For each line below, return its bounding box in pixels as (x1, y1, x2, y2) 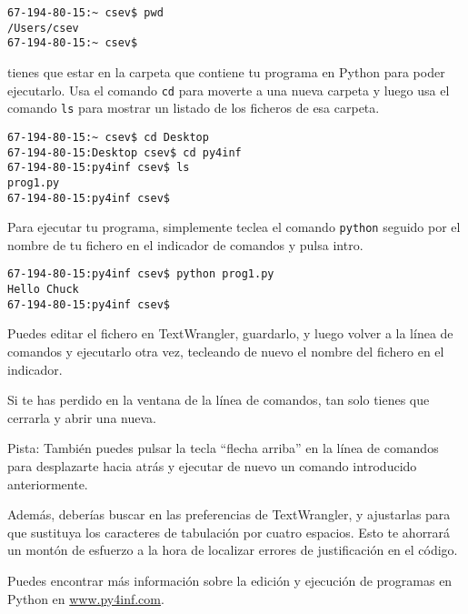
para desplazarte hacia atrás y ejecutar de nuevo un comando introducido (7, 456, 417, 475)
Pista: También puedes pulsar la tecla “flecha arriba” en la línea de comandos (7, 438, 439, 458)
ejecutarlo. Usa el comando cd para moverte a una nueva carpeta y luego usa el (7, 80, 450, 99)
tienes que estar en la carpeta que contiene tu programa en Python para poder (7, 62, 445, 81)
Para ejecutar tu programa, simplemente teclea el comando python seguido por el (7, 217, 461, 237)
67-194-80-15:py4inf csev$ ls (7, 161, 190, 175)
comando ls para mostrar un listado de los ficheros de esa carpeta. (7, 98, 380, 117)
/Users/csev (7, 21, 79, 35)
